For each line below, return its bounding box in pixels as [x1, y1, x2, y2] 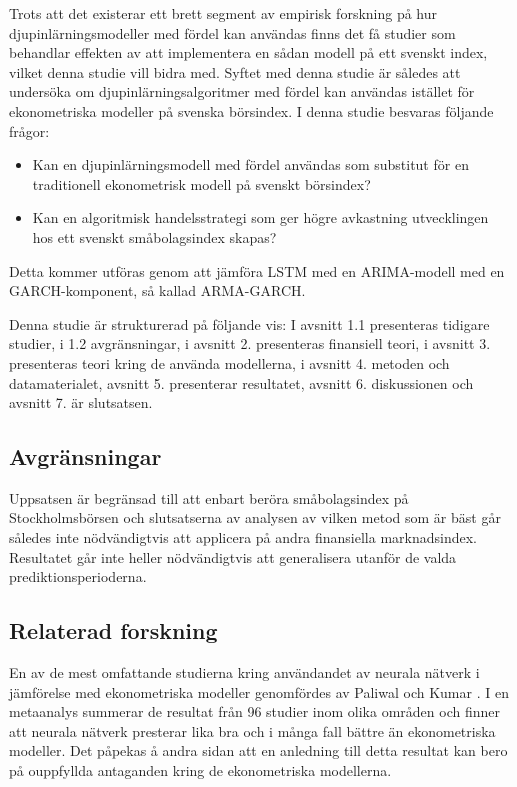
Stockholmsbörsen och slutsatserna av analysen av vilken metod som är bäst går [9, 507, 501, 528]
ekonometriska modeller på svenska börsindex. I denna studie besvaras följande [9, 100, 494, 121]
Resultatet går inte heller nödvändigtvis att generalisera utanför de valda [9, 546, 457, 567]
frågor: [9, 120, 50, 141]
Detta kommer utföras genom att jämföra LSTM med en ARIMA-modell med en [9, 260, 505, 281]
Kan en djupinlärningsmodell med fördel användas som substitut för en [32, 154, 469, 175]
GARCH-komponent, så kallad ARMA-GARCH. [9, 280, 306, 301]
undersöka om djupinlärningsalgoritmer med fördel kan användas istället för [9, 81, 475, 102]
